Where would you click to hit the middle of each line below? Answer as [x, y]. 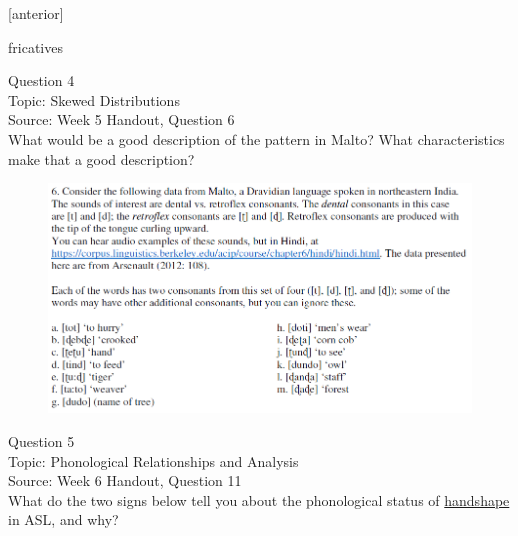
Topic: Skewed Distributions [94, 99]
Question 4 [41, 80]
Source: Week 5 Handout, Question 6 [121, 119]
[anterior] [36, 13]
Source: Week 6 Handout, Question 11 [125, 480]
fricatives [35, 46]
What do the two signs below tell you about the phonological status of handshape [259, 499]
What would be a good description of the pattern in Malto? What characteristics [256, 138]
